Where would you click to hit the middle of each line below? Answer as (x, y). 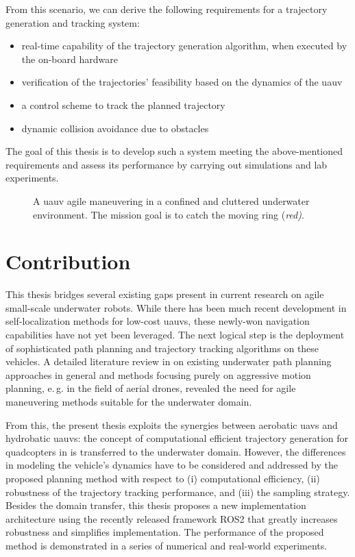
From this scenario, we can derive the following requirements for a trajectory (167, 9)
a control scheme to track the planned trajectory (123, 104)
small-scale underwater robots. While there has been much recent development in (176, 307)
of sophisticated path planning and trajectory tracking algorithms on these (162, 348)
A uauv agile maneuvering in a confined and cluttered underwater (171, 200)
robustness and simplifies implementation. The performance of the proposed (165, 532)
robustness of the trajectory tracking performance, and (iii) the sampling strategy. (178, 492)
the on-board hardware (70, 59)
